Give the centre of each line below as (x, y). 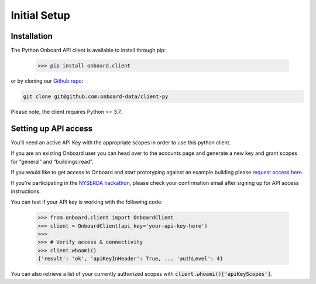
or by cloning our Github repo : (47, 81)
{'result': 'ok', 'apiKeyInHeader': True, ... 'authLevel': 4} (130, 259)
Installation (32, 36)
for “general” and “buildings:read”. (52, 161)
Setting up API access (52, 128)
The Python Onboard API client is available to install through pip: (88, 50)
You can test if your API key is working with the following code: (87, 202)
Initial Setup (40, 15)
